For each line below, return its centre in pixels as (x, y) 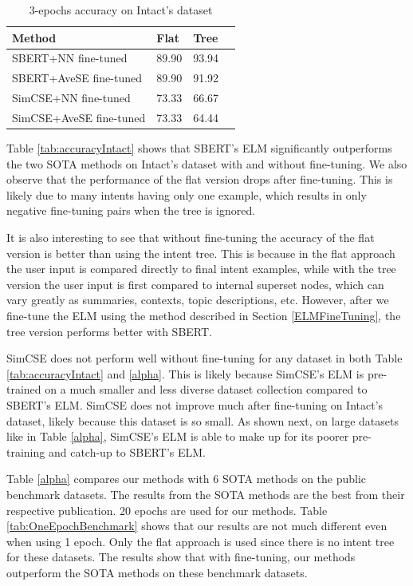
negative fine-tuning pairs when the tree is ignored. (131, 210)
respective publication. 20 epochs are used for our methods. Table (167, 510)
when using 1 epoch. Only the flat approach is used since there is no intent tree (201, 541)
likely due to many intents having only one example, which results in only (187, 194)
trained (24, 389)
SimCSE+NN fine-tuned (71, 98)
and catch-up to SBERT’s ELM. (127, 451)
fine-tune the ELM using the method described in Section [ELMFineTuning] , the (204, 315)
